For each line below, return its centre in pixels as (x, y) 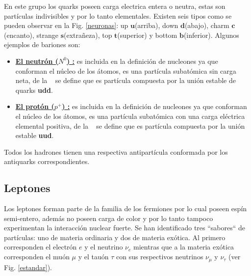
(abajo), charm (207, 25)
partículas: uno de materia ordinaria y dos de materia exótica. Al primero (115, 237)
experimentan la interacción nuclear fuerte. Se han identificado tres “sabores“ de (125, 228)
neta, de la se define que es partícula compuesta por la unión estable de (125, 80)
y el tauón (93, 257)
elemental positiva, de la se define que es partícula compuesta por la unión (130, 125)
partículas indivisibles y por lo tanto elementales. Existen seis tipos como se (118, 15)
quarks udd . (34, 90)
